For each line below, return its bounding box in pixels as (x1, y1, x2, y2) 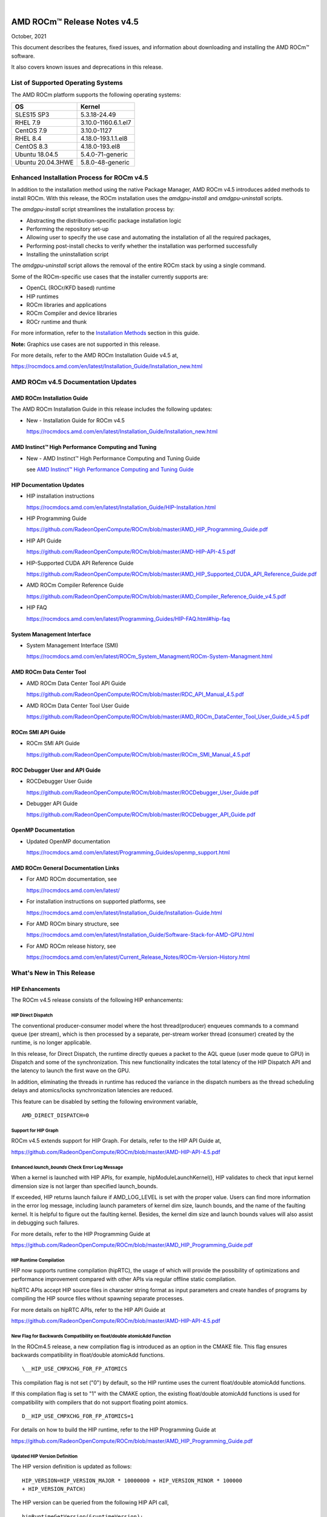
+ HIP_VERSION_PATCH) (22, 1485, 86, 1492)
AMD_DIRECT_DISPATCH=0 (22, 1112, 90, 1119)
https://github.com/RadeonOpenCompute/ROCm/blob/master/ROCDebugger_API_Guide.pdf (26, 811, 256, 819)
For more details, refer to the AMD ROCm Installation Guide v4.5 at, (11, 352, 179, 359)
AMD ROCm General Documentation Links (11, 865, 119, 872)
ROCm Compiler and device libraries (26, 309, 117, 317)
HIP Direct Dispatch (11, 1012, 53, 1018)
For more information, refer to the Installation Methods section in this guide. (11, 329, 200, 337)
